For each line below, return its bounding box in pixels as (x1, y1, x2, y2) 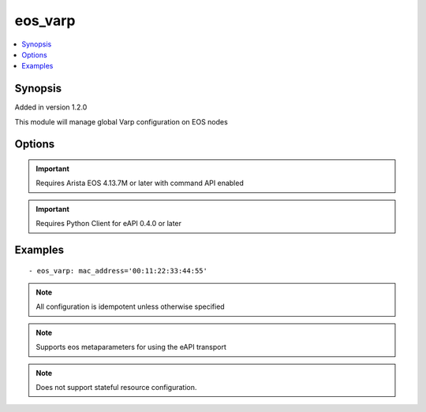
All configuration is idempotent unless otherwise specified (35, 302, 225, 311)
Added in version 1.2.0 (14, 102, 88, 112)
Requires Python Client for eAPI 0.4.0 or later (35, 219, 181, 228)
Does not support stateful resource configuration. (35, 382, 197, 392)
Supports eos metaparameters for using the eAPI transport (35, 343, 226, 352)
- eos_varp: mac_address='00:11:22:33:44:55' (28, 266, 208, 275)
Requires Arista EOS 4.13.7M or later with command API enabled (35, 178, 244, 188)
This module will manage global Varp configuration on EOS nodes (14, 117, 228, 126)
